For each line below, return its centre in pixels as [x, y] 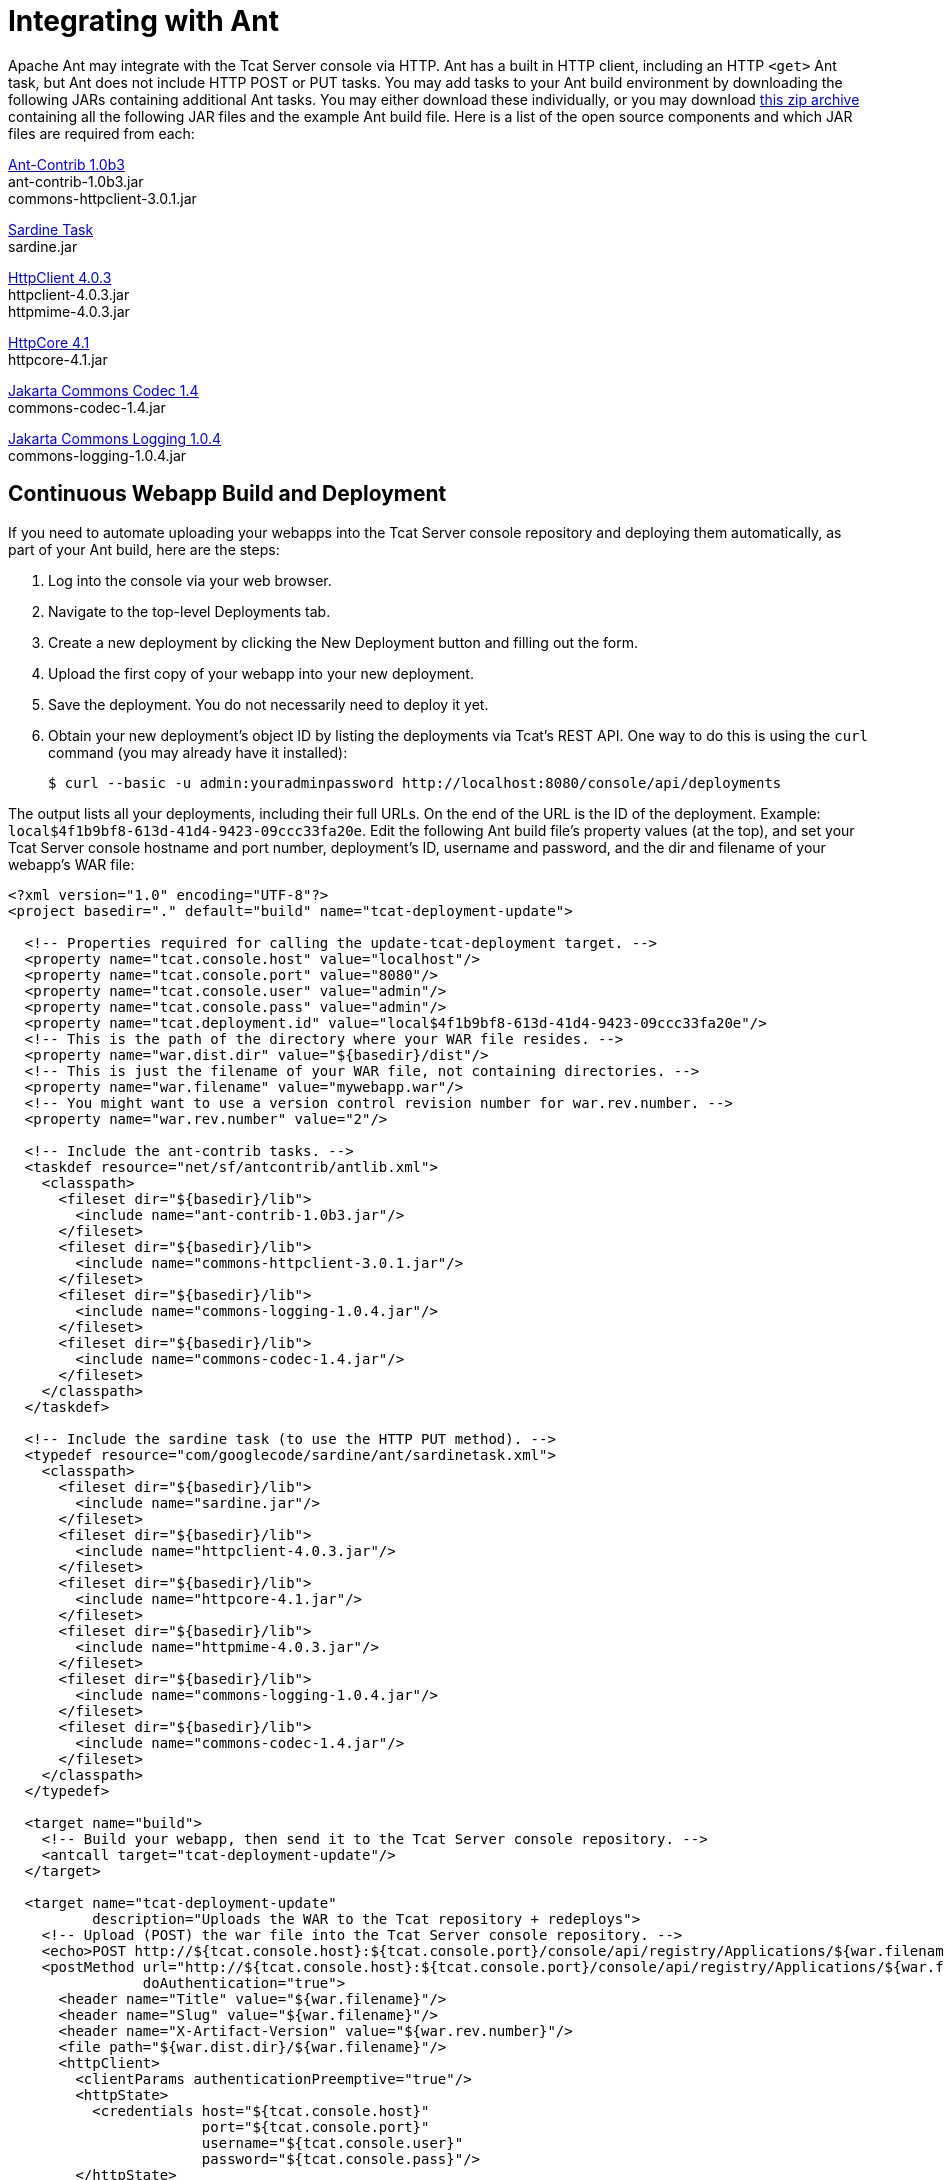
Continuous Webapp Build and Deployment [227, 494]
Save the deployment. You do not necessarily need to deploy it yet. [268, 704]
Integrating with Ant [143, 21]
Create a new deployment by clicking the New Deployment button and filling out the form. [343, 642]
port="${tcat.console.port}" [315, 2126]
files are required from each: [101, 133]
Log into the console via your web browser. [190, 580]
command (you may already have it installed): [198, 752]
